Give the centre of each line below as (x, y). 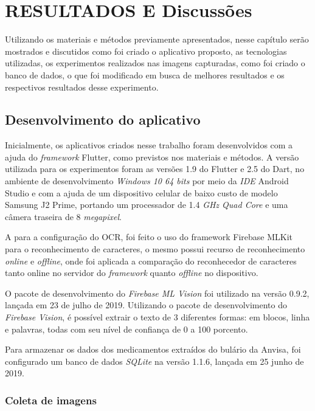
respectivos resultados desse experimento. (82, 87)
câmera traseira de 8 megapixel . (63, 216)
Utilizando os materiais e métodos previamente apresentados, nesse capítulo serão (157, 39)
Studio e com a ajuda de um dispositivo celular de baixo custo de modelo (141, 192)
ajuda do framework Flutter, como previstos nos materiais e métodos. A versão (152, 157)
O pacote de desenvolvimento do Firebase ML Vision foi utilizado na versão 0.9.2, (157, 293)
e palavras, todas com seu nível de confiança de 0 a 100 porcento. (126, 329)
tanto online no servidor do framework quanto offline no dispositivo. (132, 273)
